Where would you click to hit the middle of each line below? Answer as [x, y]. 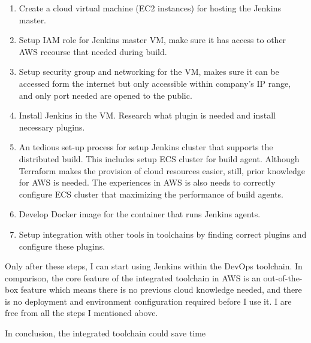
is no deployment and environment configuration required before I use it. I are [148, 301]
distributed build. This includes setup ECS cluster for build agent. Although [159, 158]
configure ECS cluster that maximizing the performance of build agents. [151, 194]
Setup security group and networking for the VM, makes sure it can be [149, 72]
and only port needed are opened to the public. [105, 95]
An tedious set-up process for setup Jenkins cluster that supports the [146, 147]
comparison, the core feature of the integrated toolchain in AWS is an [133, 277]
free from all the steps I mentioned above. [81, 313]
